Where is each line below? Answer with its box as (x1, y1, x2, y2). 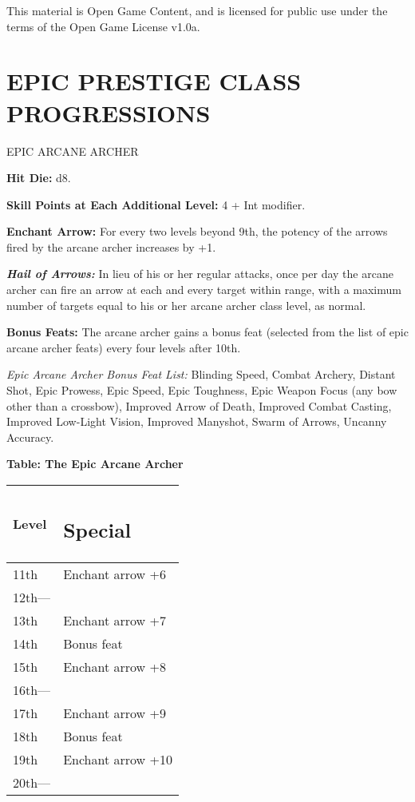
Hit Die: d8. (6, 169, 71, 186)
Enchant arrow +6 (63, 564, 166, 583)
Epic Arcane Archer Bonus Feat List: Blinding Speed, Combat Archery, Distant (6, 366, 396, 383)
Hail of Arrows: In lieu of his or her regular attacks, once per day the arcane (6, 265, 393, 282)
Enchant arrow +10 (63, 749, 172, 768)
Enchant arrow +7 (63, 610, 166, 629)
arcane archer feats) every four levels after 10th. (6, 339, 241, 355)
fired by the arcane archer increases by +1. (6, 238, 216, 255)
